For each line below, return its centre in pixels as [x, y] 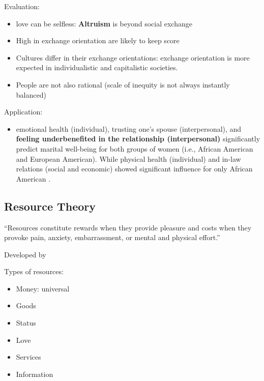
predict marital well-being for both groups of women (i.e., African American [135, 148]
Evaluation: [22, 6]
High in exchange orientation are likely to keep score [98, 40]
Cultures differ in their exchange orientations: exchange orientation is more [133, 57]
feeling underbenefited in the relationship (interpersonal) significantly [138, 139]
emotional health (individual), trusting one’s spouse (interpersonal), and [129, 128]
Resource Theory [50, 206]
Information [35, 374]
